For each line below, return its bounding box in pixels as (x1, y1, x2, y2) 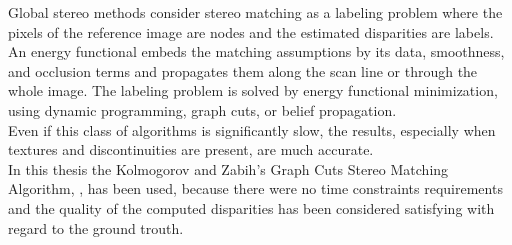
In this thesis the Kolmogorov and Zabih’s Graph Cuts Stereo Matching (8, 158, 449, 179)
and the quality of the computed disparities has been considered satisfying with (8, 197, 495, 218)
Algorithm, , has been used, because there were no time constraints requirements (8, 178, 503, 199)
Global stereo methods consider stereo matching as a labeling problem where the (8, 2, 503, 22)
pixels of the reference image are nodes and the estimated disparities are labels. (8, 21, 494, 42)
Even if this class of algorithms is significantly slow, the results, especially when (8, 119, 496, 140)
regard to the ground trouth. (8, 217, 184, 238)
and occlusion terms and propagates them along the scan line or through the (8, 60, 478, 81)
